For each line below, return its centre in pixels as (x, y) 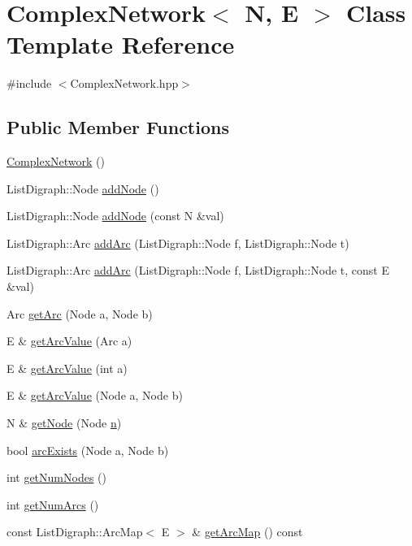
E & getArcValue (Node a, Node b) (95, 395)
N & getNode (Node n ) (64, 423)
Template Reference (121, 44)
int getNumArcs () (53, 504)
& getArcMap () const (247, 532)
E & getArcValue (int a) (67, 368)
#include (29, 83)
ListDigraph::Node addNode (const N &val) (115, 216)
